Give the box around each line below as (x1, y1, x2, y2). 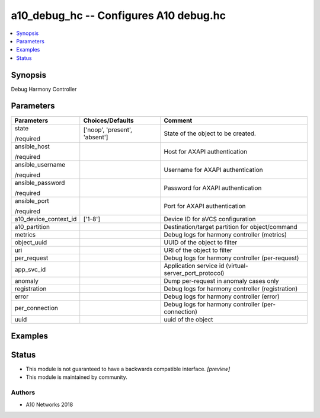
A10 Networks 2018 (25, 401, 73, 408)
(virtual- (225, 261, 248, 270)
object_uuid (14, 238, 47, 246)
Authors (11, 388, 36, 397)
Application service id (164, 261, 225, 270)
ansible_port (14, 196, 50, 205)
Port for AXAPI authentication (164, 202, 246, 210)
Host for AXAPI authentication (164, 147, 248, 155)
